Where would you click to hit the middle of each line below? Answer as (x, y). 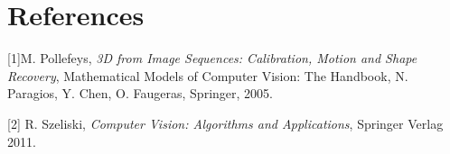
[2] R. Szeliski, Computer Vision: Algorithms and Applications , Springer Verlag (225, 123)
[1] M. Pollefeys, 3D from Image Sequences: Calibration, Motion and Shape (212, 58)
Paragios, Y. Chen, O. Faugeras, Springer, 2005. (140, 93)
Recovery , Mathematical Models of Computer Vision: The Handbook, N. (208, 75)
